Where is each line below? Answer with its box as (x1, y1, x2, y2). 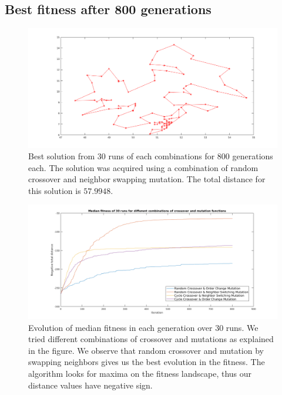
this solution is (28, 184, 81, 196)
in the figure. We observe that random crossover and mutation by (28, 344, 264, 356)
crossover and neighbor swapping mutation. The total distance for (28, 173, 266, 185)
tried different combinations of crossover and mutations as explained (28, 333, 274, 345)
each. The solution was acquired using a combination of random (28, 161, 258, 173)
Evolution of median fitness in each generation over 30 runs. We (28, 321, 258, 333)
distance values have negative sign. (28, 379, 153, 391)
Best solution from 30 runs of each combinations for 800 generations (28, 150, 273, 162)
